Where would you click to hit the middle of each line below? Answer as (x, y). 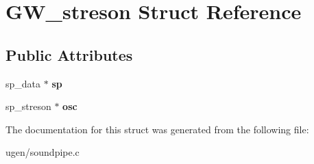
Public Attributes (69, 54)
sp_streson (28, 106)
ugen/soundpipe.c (43, 152)
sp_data (23, 83)
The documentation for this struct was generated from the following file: (157, 129)
